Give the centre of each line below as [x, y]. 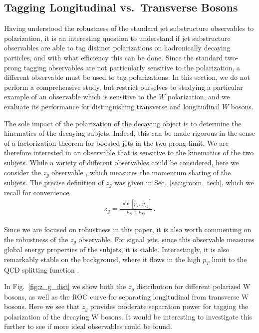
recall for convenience [37, 192]
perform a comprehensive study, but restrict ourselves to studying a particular [124, 87]
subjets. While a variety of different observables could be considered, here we [122, 162]
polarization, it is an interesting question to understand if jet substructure [117, 38]
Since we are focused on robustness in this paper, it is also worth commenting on [128, 229]
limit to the [229, 259]
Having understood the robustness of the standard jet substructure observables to [129, 28]
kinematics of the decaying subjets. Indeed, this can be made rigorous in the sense [130, 133]
